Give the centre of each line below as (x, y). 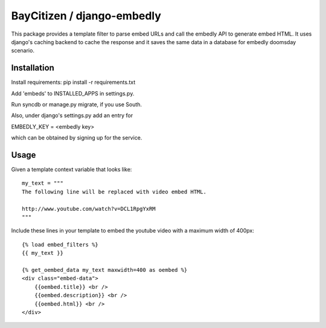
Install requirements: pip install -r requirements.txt (73, 82)
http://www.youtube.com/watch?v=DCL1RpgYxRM (89, 209)
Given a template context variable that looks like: (72, 170)
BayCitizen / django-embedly (86, 16)
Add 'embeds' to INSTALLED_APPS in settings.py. (73, 93)
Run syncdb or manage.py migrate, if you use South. (76, 105)
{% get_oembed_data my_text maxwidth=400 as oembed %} (105, 270)
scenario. (23, 51)
